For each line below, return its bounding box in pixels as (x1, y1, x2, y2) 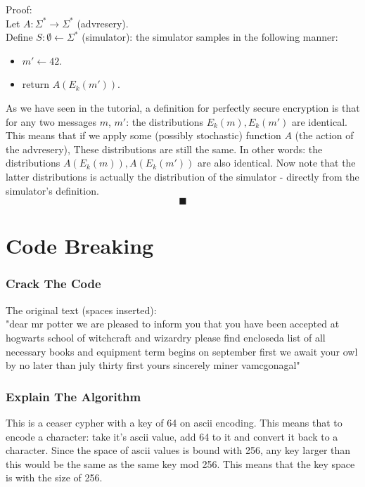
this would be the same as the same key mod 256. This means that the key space (6, 456, 355, 471)
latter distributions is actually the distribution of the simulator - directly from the (6, 169, 359, 183)
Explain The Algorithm (6, 387, 141, 405)
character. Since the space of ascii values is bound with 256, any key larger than (6, 443, 351, 457)
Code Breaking (6, 231, 154, 260)
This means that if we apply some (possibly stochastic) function (6, 128, 281, 143)
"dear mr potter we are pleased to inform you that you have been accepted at (6, 316, 340, 331)
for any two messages (6, 114, 96, 129)
